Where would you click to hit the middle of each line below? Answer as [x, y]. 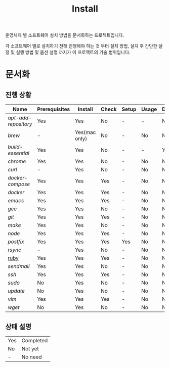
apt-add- [20, 118]
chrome [17, 161]
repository [20, 124]
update [16, 291]
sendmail [19, 266]
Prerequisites [54, 109]
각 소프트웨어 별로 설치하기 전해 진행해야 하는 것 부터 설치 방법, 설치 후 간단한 [81, 46]
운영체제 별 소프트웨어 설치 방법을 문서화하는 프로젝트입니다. [65, 35]
